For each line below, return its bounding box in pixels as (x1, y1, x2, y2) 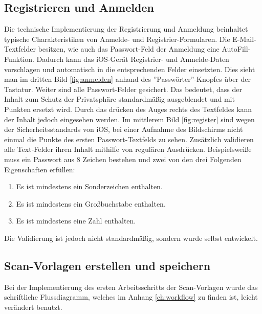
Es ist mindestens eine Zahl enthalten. (16, 215, 136, 226)
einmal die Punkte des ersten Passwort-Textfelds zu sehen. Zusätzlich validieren (4, 133, 254, 144)
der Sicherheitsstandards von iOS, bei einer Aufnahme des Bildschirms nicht (4, 124, 243, 134)
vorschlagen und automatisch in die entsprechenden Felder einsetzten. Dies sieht (4, 63, 255, 74)
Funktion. (4, 53, 34, 64)
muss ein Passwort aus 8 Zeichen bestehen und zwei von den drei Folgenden (4, 153, 242, 164)
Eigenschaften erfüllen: (4, 164, 75, 174)
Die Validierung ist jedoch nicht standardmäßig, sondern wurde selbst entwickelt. (4, 232, 258, 243)
